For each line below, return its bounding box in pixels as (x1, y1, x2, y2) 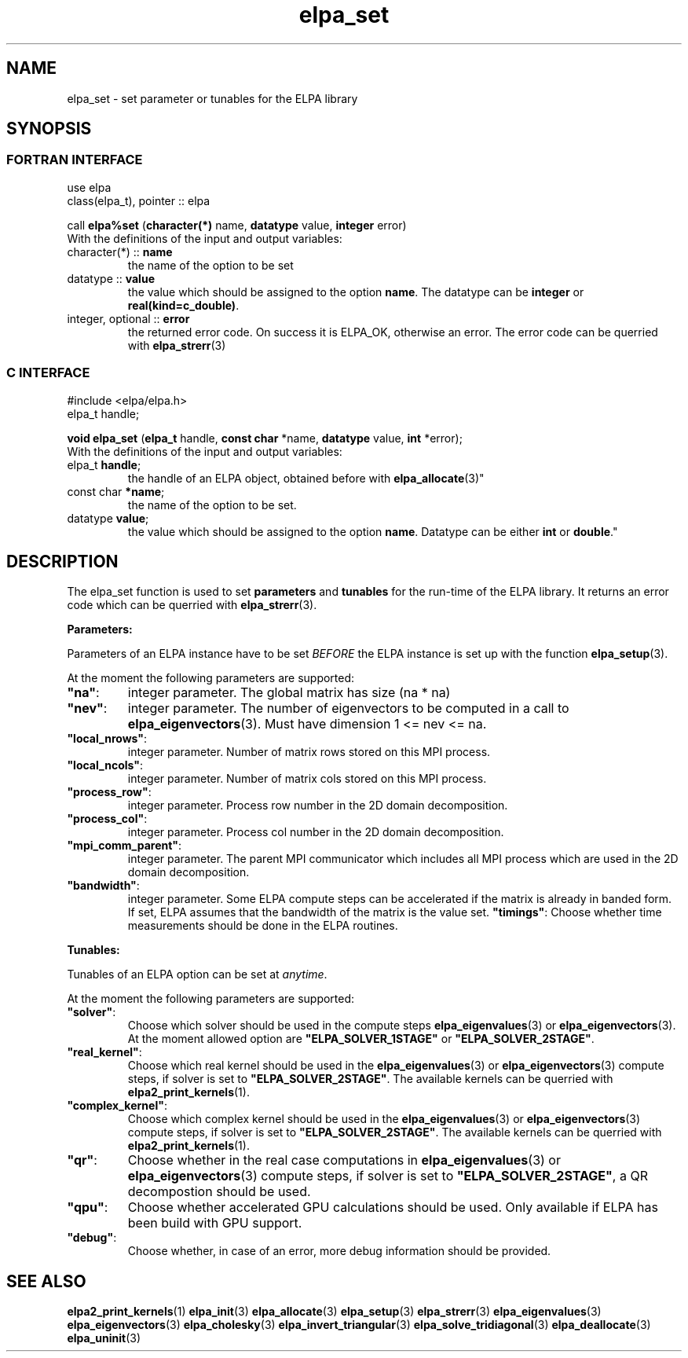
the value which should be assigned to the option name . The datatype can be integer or (127, 284, 584, 299)
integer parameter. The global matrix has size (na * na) (127, 685, 451, 701)
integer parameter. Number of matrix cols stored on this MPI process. (127, 772, 487, 786)
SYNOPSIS (6, 119, 92, 139)
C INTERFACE (6, 365, 90, 381)
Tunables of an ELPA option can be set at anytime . (67, 967, 328, 982)
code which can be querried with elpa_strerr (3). (67, 598, 317, 612)
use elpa (67, 180, 112, 194)
